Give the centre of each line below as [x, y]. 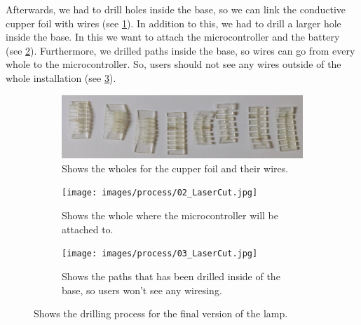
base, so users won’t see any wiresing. [142, 290]
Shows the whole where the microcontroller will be [170, 215]
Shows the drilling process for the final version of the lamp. [161, 313]
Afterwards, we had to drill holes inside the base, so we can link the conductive [176, 9]
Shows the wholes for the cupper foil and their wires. [175, 168]
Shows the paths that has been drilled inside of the [171, 276]
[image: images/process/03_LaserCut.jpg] [160, 254]
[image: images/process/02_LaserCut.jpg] [160, 193]
